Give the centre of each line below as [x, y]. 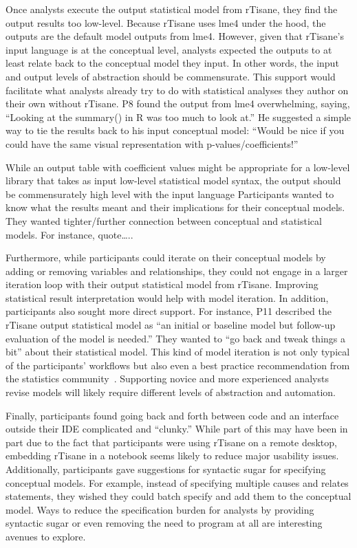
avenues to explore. [46, 536]
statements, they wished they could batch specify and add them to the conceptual [178, 496]
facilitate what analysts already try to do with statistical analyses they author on [177, 90]
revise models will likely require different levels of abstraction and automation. [171, 392]
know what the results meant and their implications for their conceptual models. [175, 207]
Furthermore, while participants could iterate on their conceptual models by [166, 257]
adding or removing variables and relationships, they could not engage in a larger [177, 271]
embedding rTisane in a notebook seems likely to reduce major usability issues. [172, 456]
